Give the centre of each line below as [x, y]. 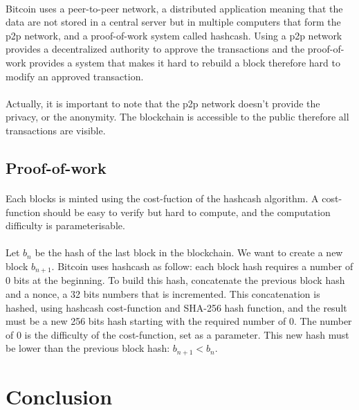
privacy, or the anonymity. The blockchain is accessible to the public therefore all [177, 117]
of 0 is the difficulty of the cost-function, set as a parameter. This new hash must [177, 334]
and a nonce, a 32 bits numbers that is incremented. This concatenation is [163, 293]
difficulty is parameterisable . [65, 225]
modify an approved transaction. [75, 76]
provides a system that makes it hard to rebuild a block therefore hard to [185, 62]
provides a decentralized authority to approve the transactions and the [155, 49]
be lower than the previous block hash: [88, 348]
